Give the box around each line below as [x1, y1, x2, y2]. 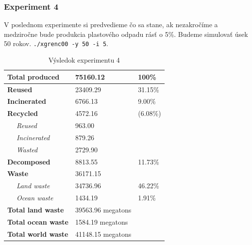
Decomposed [7, 156, 50, 166]
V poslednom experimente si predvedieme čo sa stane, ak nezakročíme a [4, 19, 218, 30]
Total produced [7, 71, 60, 82]
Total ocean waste [7, 216, 68, 227]
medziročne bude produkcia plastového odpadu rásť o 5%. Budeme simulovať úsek [4, 29, 248, 39]
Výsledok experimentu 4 [48, 55, 120, 65]
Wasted [16, 144, 38, 154]
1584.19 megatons [75, 216, 128, 227]
